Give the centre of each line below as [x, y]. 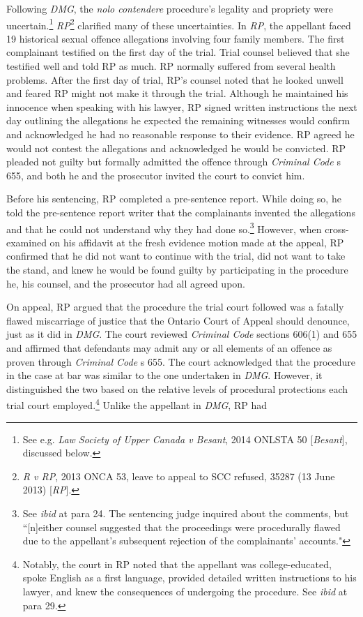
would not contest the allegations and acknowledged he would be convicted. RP [176, 148]
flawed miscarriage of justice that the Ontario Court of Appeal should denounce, [178, 320]
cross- [337, 229]
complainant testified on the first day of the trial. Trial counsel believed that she [178, 52]
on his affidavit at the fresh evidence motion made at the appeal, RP [197, 242]
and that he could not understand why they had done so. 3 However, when [164, 228]
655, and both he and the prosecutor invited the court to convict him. [156, 175]
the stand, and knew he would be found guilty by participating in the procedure [177, 269]
